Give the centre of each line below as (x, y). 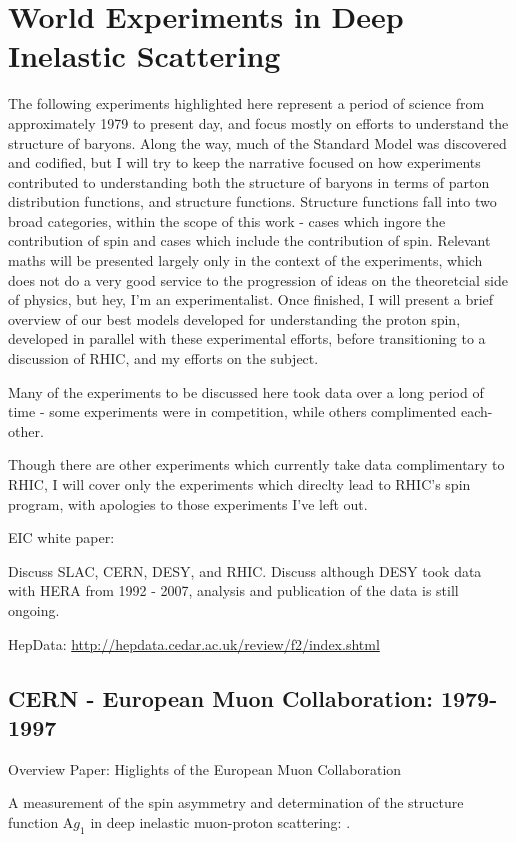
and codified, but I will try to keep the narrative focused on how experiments (244, 162)
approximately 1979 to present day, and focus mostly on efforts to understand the (258, 122)
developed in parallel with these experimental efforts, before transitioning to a (247, 338)
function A (41, 821)
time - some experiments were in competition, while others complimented (232, 411)
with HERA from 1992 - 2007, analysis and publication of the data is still (233, 590)
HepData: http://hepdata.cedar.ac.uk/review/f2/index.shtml (194, 643)
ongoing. (34, 609)
